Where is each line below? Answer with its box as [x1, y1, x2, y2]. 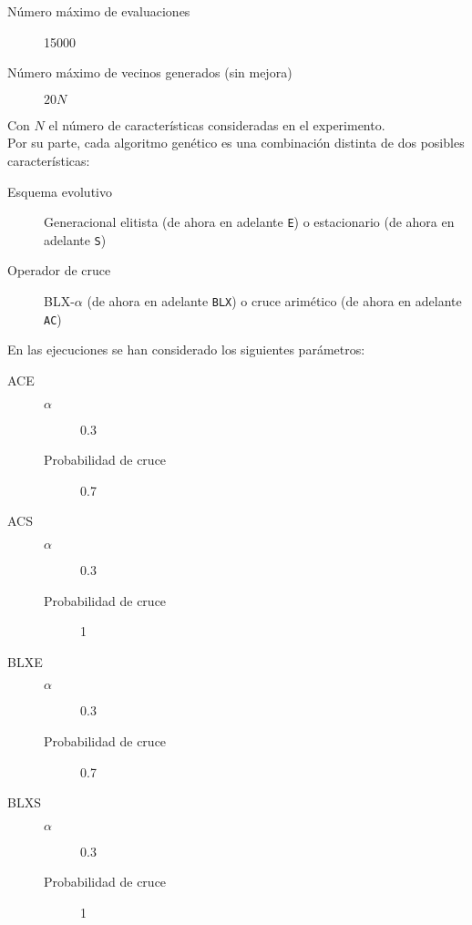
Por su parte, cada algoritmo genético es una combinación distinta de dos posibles [7, 133, 465, 152]
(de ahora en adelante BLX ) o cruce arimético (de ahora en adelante [87, 292, 462, 311]
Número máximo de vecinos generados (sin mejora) [7, 63, 292, 82]
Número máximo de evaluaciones [7, 2, 190, 20]
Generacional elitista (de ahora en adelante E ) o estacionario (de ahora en [44, 212, 455, 231]
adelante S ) [44, 230, 107, 249]
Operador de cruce [7, 261, 111, 280]
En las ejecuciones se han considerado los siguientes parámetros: [7, 340, 365, 359]
